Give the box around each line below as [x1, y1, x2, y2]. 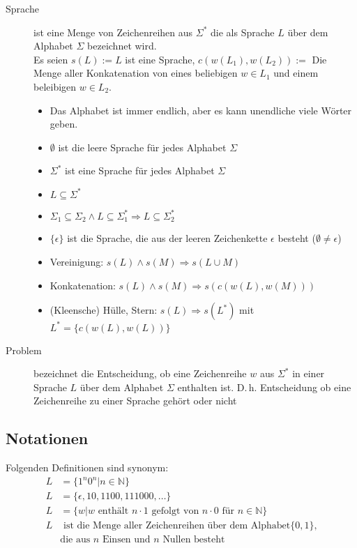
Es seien [33, 52, 68, 66]
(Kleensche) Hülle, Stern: [50, 303, 158, 317]
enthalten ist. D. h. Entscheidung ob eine [177, 379, 351, 394]
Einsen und [102, 535, 151, 545]
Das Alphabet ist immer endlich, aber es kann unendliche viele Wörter [50, 102, 352, 117]
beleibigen [33, 79, 77, 93]
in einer [292, 366, 325, 381]
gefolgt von [151, 506, 199, 517]
